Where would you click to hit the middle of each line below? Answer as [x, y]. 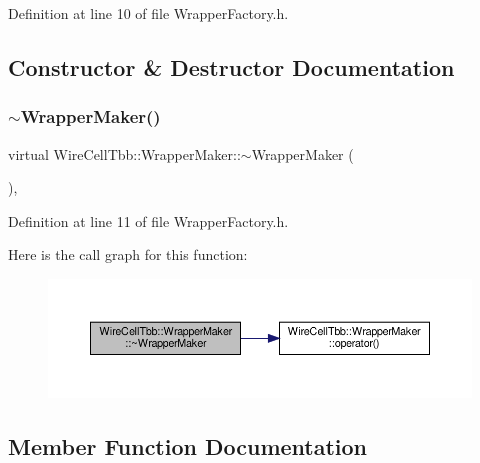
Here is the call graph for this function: [128, 254]
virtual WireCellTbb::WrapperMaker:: [124, 153]
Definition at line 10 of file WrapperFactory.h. [148, 13]
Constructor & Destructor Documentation [231, 66]
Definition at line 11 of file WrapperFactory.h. [148, 220]
